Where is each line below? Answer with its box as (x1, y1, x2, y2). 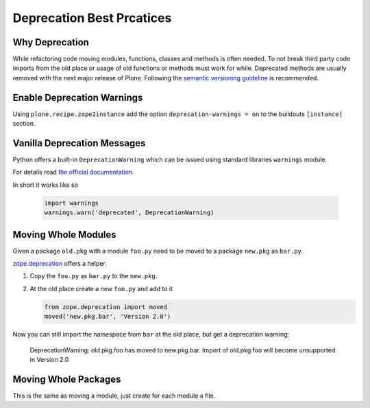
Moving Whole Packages (12, 373, 121, 385)
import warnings (44, 199, 99, 207)
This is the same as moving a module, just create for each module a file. (12, 392, 216, 400)
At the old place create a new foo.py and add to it (29, 284, 173, 293)
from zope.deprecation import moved (44, 303, 168, 310)
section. (12, 120, 36, 128)
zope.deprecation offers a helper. (12, 260, 108, 268)
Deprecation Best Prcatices (12, 10, 172, 25)
